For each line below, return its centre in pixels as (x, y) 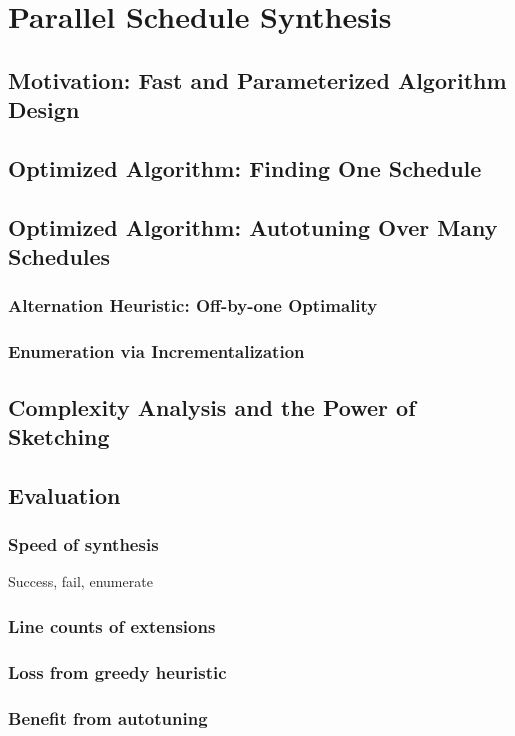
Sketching (59, 435)
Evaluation (64, 494)
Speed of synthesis (83, 544)
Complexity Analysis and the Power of (212, 406)
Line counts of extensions (112, 625)
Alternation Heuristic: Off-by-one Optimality (193, 305)
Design (44, 109)
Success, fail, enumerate (80, 581)
